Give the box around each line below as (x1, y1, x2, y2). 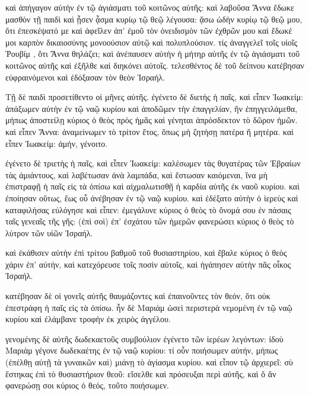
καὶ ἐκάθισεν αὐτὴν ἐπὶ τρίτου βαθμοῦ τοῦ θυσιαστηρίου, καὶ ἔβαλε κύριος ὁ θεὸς (5, 246, 287, 259)
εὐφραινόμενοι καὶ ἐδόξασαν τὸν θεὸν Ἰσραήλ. (5, 70, 165, 83)
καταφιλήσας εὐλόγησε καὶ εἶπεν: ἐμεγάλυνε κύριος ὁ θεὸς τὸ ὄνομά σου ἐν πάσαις (5, 203, 291, 216)
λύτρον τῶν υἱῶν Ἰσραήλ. (5, 226, 93, 239)
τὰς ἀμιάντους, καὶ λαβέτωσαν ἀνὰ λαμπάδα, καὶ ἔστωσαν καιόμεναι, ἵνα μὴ (5, 168, 267, 181)
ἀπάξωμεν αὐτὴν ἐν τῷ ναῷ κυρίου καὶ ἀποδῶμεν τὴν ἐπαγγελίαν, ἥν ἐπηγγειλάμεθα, (5, 102, 298, 114)
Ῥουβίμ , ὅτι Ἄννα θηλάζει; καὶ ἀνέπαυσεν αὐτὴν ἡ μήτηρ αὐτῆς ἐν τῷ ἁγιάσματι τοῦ (5, 47, 300, 60)
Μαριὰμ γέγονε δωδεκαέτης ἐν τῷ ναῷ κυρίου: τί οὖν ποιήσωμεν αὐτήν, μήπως (5, 344, 278, 357)
